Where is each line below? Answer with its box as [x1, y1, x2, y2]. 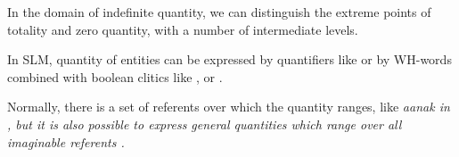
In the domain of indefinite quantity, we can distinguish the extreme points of [7, 3, 431, 21]
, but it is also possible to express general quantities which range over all [7, 114, 402, 133]
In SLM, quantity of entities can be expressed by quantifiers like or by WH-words [7, 50, 452, 69]
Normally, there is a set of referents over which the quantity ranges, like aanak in [7, 97, 450, 116]
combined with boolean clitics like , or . [7, 67, 223, 86]
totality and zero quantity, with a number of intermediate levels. [7, 20, 358, 38]
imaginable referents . [7, 132, 125, 151]
